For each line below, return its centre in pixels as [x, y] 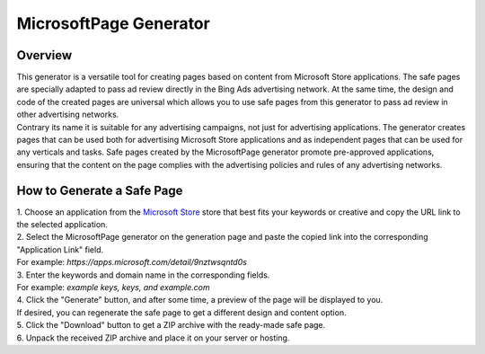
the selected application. [62, 225]
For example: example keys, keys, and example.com [113, 288]
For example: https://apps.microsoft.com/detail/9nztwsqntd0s [132, 262]
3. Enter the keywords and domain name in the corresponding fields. [143, 275]
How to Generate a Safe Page [100, 190]
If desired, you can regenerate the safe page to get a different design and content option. [181, 312]
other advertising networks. [68, 115]
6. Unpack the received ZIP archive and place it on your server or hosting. [153, 338]
